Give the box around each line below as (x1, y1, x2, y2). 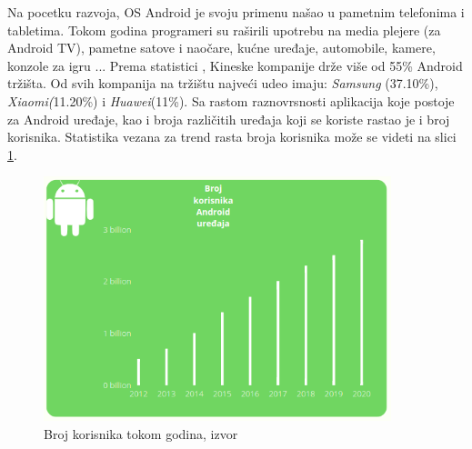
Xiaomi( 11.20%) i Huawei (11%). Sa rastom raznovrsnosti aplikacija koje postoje (7, 91, 455, 110)
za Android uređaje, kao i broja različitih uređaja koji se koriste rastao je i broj (7, 109, 450, 128)
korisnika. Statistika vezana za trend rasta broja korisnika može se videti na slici (7, 127, 457, 146)
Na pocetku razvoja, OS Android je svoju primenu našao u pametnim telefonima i (7, 3, 465, 21)
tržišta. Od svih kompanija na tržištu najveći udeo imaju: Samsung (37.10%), (7, 74, 438, 93)
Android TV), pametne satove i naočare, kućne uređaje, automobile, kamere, (7, 38, 436, 57)
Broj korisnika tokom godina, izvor (44, 424, 238, 443)
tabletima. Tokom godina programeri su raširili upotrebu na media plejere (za (7, 20, 441, 39)
